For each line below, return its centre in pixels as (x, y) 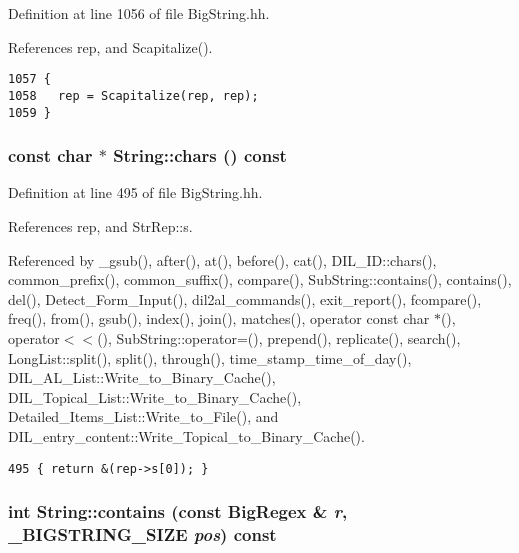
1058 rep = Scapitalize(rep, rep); (133, 95)
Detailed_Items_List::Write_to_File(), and (143, 416)
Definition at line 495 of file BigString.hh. (135, 192)
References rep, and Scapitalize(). (110, 46)
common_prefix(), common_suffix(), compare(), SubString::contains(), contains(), (260, 279)
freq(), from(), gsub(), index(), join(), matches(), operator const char (219, 318)
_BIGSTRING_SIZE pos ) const (142, 534)
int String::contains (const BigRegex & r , (178, 511)
